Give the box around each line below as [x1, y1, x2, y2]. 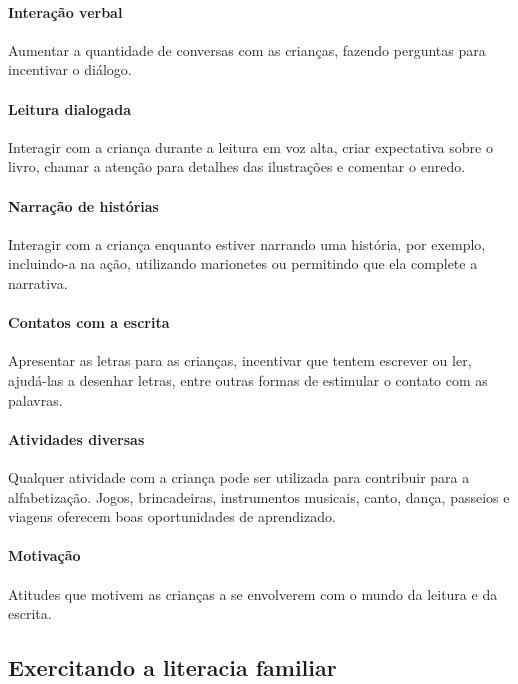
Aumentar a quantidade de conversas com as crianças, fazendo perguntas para [8, 39, 486, 60]
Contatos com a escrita [8, 312, 170, 333]
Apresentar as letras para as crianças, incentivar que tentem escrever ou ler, [8, 350, 472, 371]
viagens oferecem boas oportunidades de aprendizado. [8, 506, 336, 527]
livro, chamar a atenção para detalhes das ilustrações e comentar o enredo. [8, 156, 466, 177]
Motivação [8, 545, 81, 566]
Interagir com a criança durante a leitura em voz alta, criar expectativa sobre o [8, 136, 493, 157]
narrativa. [8, 272, 68, 293]
